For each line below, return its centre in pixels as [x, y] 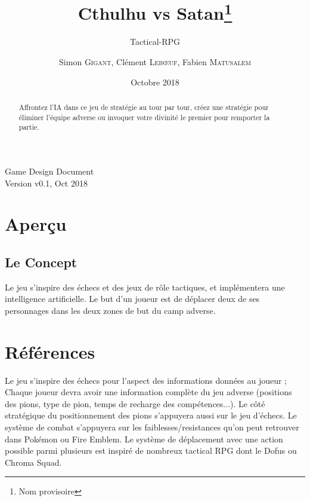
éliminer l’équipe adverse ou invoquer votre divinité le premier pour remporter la [144, 117]
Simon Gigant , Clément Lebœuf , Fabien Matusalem [155, 62]
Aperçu [36, 224]
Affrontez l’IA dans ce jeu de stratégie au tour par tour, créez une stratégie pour [144, 107]
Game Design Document [49, 171]
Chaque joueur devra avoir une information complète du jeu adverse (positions [148, 392]
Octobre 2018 [155, 82]
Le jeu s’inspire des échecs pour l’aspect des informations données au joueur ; [146, 380]
